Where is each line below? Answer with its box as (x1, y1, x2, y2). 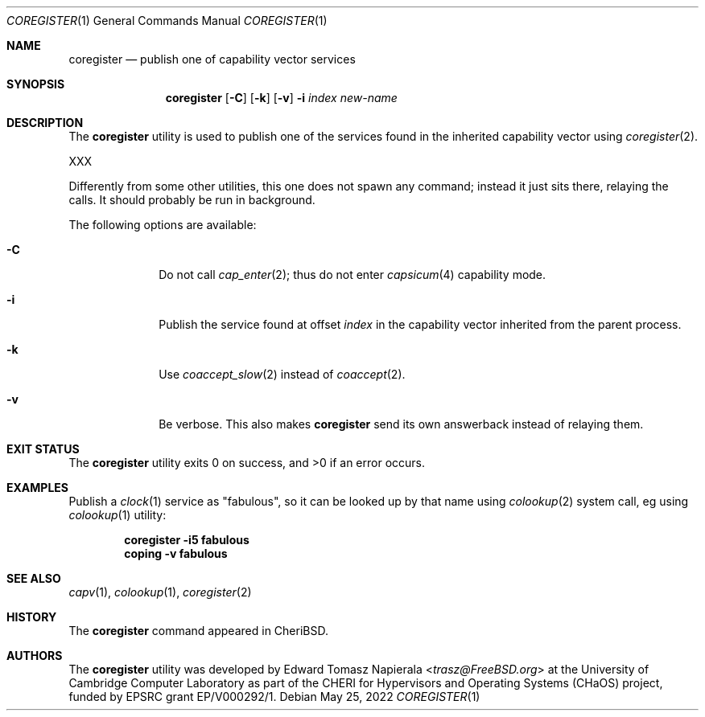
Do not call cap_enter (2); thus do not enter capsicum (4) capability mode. (159, 268, 546, 281)
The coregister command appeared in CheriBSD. (68, 624, 328, 637)
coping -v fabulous (124, 547, 228, 560)
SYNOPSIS (6, 77, 65, 91)
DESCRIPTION (6, 116, 84, 129)
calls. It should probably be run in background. (68, 193, 315, 207)
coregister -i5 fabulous (124, 533, 249, 547)
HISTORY (6, 610, 57, 624)
